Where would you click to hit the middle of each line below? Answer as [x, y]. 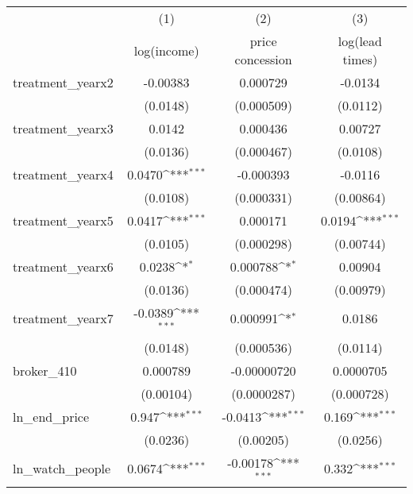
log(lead [360, 41]
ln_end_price [51, 416]
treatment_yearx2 [63, 82]
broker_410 [45, 370]
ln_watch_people [62, 469]
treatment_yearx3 [63, 128]
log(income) [166, 50]
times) [360, 59]
